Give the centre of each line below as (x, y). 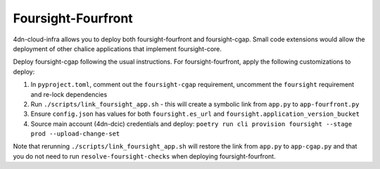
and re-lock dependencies (69, 94)
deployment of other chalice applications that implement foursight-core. (117, 48)
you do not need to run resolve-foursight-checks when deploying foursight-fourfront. (144, 156)
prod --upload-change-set (75, 134)
